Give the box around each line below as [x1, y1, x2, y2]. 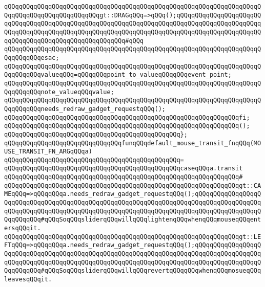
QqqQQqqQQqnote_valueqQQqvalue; [4, 88, 114, 96]
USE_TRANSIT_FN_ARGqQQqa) [4, 148, 92, 156]
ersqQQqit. [4, 225, 41, 232]
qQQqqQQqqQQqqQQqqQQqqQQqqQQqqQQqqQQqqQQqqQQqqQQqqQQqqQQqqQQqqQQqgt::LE [4, 233, 261, 240]
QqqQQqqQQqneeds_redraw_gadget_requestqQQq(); [4, 105, 166, 113]
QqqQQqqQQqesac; [4, 54, 59, 61]
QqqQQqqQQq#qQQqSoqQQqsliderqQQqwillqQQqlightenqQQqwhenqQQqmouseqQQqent [4, 216, 261, 224]
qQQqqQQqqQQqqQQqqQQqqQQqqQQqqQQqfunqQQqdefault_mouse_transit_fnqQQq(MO [4, 139, 261, 147]
